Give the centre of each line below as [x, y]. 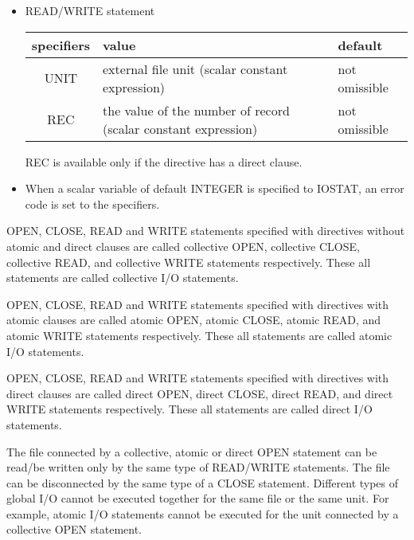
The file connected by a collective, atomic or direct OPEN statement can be [192, 451]
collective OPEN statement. [74, 529]
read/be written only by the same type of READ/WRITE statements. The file [198, 467]
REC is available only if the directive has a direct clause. [164, 161]
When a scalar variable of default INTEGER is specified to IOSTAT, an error [215, 188]
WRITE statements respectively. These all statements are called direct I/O [189, 409]
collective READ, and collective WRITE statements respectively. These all [189, 262]
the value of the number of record [196, 110]
